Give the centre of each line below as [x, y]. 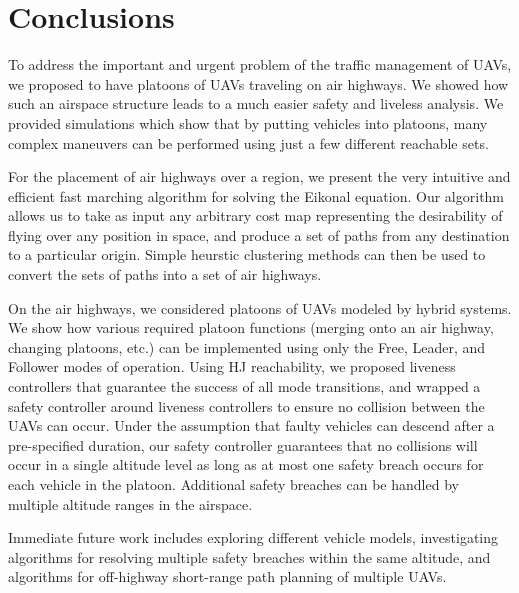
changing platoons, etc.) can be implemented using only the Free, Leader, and [247, 346]
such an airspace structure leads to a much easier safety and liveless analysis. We [256, 103]
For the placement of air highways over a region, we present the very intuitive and [259, 176]
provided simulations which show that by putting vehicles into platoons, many [248, 122]
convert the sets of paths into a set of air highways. [165, 274]
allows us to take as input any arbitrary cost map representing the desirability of [255, 215]
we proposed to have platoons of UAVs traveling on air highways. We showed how [258, 83]
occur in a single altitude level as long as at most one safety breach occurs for [246, 464]
